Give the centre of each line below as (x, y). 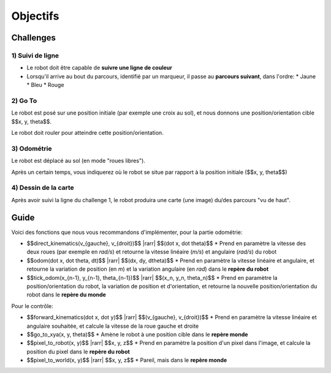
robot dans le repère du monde (67, 295)
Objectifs (35, 16)
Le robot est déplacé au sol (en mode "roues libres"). (78, 161)
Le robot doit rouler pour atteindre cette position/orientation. (87, 133)
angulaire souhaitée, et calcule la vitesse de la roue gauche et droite (113, 326)
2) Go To (24, 100)
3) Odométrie (32, 148)
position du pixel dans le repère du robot (78, 352)
